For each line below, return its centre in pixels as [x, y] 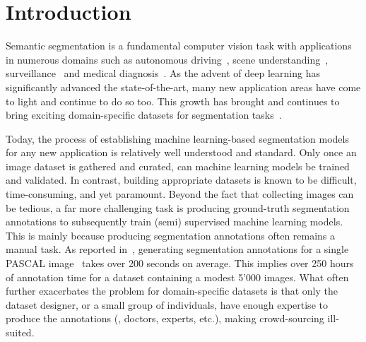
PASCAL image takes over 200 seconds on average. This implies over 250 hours [180, 263]
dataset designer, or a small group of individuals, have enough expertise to [167, 304]
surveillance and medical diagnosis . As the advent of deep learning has [163, 73]
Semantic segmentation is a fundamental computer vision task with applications [179, 46]
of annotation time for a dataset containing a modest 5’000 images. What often [177, 277]
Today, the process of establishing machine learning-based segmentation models [177, 138]
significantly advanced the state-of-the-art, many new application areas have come [183, 87]
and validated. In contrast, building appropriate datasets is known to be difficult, [181, 180]
